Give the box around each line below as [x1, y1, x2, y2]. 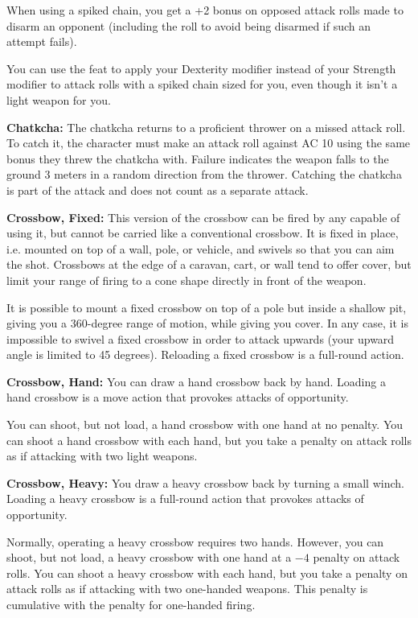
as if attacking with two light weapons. [6, 447, 198, 464]
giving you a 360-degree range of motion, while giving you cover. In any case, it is [6, 315, 408, 332]
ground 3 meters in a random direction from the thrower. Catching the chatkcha [6, 166, 402, 183]
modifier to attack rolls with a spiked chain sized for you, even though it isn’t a [6, 76, 398, 93]
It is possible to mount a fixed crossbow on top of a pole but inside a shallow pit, [6, 299, 407, 315]
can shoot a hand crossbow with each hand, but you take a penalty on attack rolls [6, 431, 412, 448]
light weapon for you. [6, 91, 111, 108]
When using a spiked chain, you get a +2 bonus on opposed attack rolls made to [6, 2, 404, 18]
